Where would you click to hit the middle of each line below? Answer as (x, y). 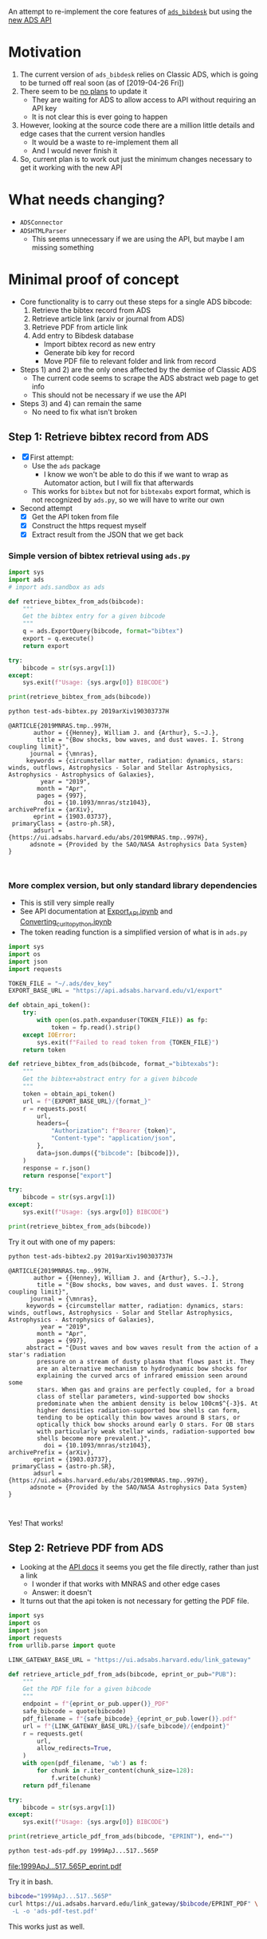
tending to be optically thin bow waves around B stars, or (139, 1417)
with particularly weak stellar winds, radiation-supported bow (146, 1432)
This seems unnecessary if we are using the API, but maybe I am (138, 239)
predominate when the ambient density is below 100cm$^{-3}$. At (148, 1404)
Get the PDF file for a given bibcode (87, 1689)
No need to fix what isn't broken (84, 412)
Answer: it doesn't (61, 1593)
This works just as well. (47, 1926)
